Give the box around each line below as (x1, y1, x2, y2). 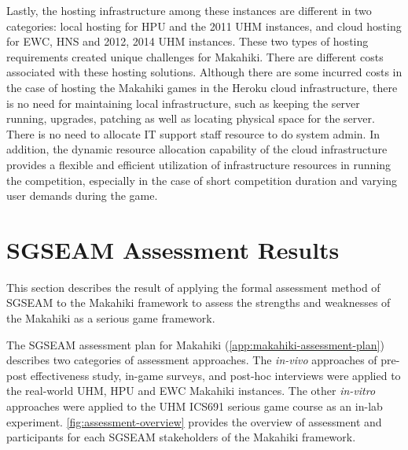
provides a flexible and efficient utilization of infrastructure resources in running (6, 156, 391, 172)
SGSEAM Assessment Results (6, 233, 340, 265)
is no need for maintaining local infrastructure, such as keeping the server (6, 94, 360, 111)
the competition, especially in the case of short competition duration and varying (6, 172, 397, 188)
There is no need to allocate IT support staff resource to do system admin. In (6, 125, 380, 142)
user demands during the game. (6, 187, 158, 204)
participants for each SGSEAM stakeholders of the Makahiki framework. (6, 429, 356, 445)
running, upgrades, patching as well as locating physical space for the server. (6, 110, 375, 127)
